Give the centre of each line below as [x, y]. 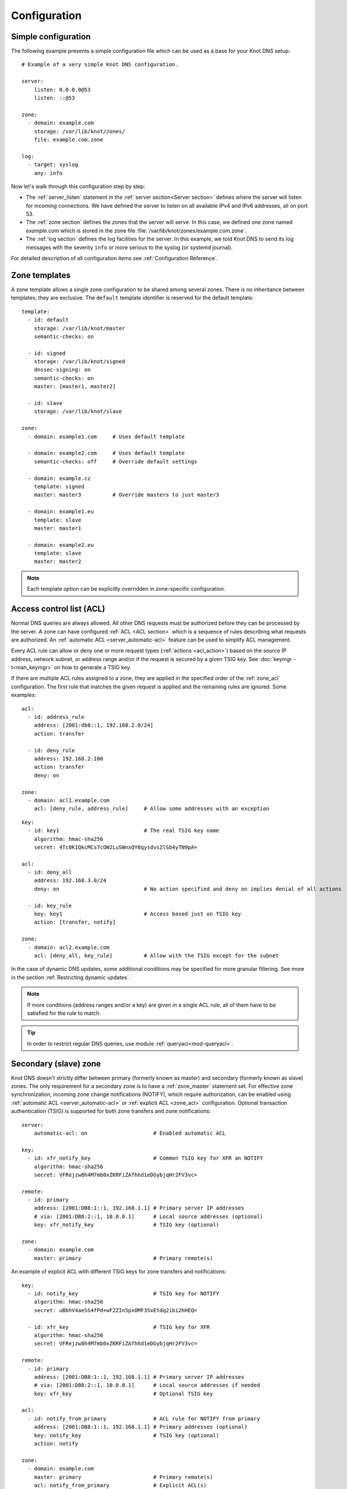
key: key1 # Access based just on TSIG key [137, 914]
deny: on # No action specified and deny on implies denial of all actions [187, 889]
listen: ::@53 [54, 98]
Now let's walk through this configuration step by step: [78, 186]
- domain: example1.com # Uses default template [106, 437]
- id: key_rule [50, 906]
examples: [24, 695]
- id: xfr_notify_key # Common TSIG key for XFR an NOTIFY [146, 1158]
